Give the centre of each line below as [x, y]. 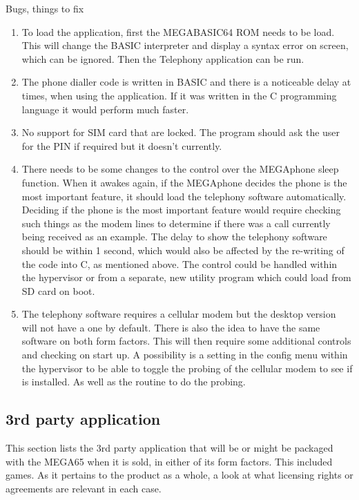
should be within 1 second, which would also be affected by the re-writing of [183, 250]
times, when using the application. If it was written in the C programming [179, 95]
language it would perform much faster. [105, 109]
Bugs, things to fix [45, 8]
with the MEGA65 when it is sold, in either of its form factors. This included [169, 461]
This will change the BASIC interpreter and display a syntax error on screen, [185, 45]
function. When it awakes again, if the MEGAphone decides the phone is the [184, 182]
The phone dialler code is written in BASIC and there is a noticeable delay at [186, 82]
